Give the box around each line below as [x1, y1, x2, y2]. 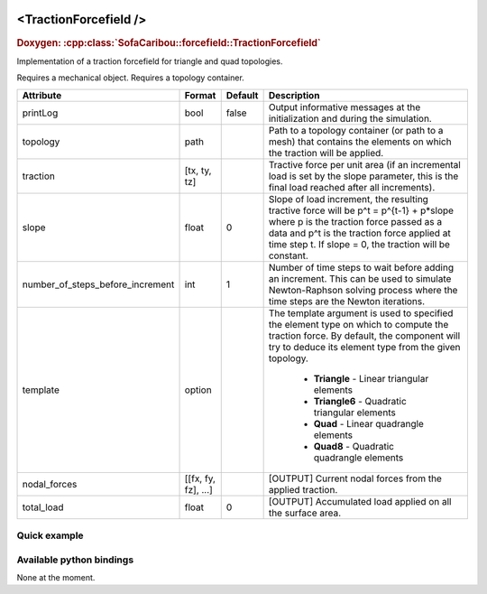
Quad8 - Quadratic [313, 440, 394, 452]
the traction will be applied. [268, 146, 384, 159]
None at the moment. [16, 571, 96, 582]
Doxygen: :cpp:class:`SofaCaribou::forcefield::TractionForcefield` [16, 36, 322, 49]
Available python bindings [16, 553, 134, 566]
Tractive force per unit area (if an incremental [268, 158, 462, 171]
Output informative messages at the [268, 100, 421, 113]
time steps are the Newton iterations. [268, 294, 426, 307]
